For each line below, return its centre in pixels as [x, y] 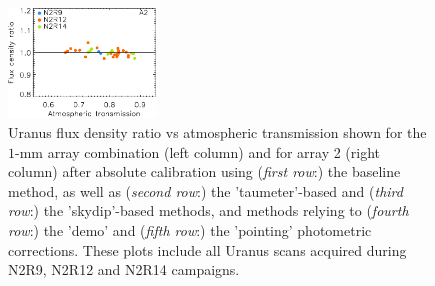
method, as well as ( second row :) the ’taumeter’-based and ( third [205, 190]
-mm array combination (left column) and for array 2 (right [198, 151]
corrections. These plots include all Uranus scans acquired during [207, 249]
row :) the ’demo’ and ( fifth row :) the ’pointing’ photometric [190, 229]
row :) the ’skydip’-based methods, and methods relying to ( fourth [208, 210]
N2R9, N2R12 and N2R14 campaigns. [124, 269]
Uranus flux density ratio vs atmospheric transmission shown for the [217, 131]
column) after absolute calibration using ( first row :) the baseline [204, 171]
